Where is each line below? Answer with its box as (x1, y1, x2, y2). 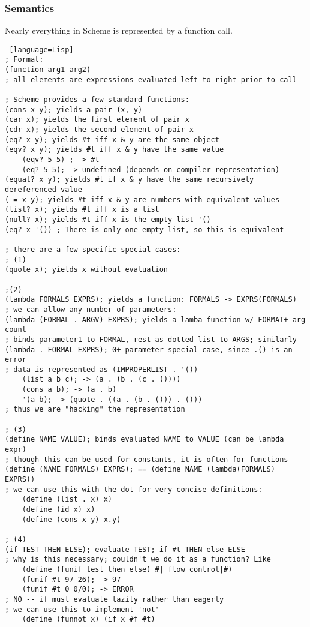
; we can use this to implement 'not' (5, 605, 159, 614)
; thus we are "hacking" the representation (5, 405, 185, 414)
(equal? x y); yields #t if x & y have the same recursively (5, 175, 254, 184)
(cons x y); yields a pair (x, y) (5, 105, 143, 114)
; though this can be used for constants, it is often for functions (5, 455, 288, 464)
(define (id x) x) (22, 505, 95, 514)
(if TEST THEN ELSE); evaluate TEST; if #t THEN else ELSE (5, 545, 245, 554)
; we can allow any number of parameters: (5, 305, 177, 314)
